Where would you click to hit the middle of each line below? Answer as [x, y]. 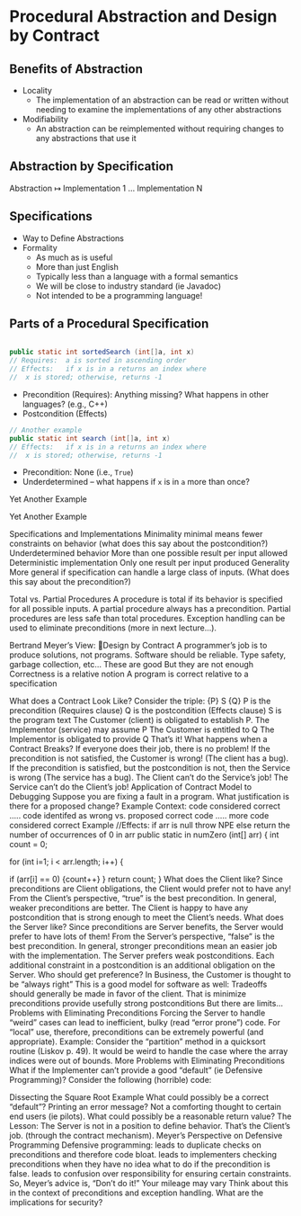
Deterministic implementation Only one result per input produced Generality [150, 563]
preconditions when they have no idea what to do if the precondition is [140, 1164]
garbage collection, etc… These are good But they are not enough [132, 665]
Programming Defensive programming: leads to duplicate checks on [136, 1145]
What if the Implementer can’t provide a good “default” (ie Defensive [136, 1070]
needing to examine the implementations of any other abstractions [159, 109]
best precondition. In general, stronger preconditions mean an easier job [143, 946]
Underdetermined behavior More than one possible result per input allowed [149, 553]
